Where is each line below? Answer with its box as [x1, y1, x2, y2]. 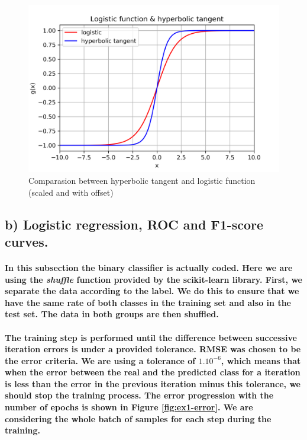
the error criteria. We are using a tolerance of [5, 354, 196, 366]
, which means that [221, 354, 301, 366]
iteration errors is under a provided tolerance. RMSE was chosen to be [5, 343, 301, 355]
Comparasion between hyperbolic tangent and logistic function [28, 174, 256, 186]
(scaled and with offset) [28, 186, 114, 198]
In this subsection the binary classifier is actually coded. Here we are [5, 261, 293, 273]
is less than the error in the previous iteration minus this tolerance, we [5, 377, 300, 390]
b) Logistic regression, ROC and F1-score [5, 215, 264, 233]
